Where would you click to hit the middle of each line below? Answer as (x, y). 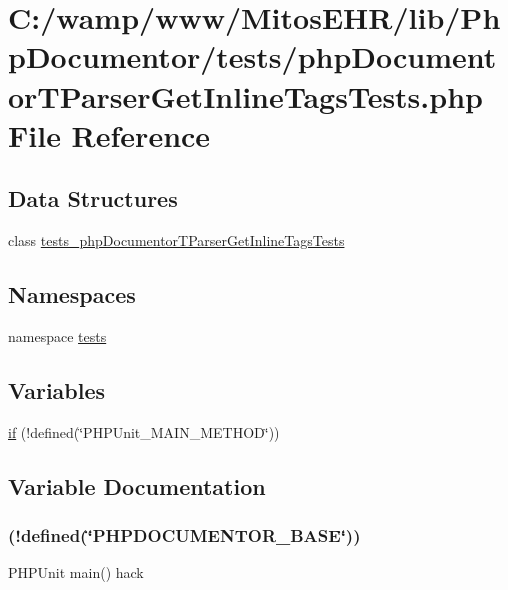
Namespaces (72, 294)
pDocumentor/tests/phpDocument (252, 56)
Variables (57, 389)
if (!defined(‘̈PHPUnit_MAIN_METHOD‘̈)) (144, 431)
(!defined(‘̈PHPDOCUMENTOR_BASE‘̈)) (184, 535)
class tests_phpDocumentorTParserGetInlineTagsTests (176, 240)
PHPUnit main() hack (76, 572)
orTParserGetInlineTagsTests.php (245, 95)
